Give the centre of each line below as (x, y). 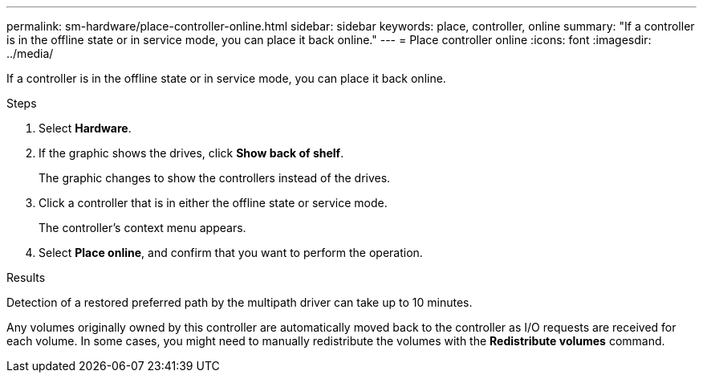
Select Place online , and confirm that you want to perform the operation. (231, 253)
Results (26, 277)
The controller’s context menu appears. (142, 228)
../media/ (30, 53)
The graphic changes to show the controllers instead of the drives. (215, 178)
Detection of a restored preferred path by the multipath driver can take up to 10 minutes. (240, 302)
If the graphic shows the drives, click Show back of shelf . (191, 153)
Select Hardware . (85, 128)
